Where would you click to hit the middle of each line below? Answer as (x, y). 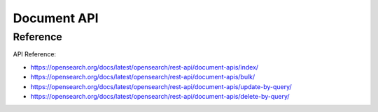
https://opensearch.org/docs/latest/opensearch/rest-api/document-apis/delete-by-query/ (160, 96)
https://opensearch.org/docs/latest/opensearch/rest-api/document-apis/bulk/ (143, 77)
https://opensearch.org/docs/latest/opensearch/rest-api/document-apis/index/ (145, 67)
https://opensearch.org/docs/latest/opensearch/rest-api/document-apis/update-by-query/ (161, 86)
